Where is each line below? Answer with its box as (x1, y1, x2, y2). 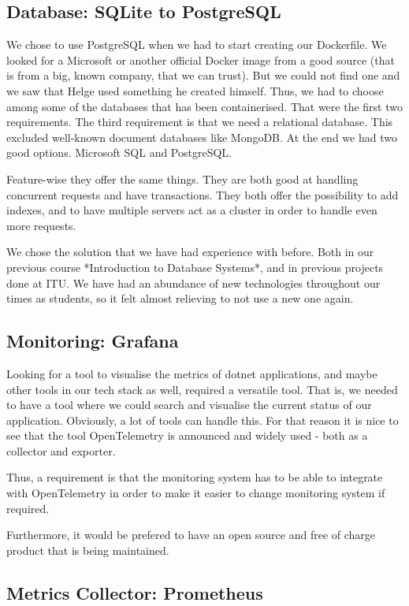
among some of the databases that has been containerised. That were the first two (6, 98, 403, 114)
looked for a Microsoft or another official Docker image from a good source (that (6, 51, 395, 68)
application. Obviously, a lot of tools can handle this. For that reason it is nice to (6, 411, 399, 428)
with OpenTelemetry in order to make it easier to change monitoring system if (6, 485, 385, 501)
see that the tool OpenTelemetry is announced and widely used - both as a (6, 427, 368, 444)
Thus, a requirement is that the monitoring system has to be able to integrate (6, 469, 383, 485)
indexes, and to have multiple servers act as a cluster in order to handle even (6, 202, 377, 218)
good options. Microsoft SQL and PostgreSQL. (6, 144, 232, 161)
